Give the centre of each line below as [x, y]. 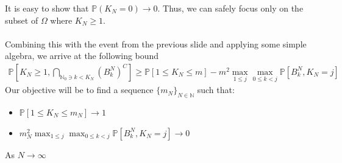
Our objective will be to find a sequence [79, 90]
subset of [22, 20]
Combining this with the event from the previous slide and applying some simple [156, 43]
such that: [216, 90]
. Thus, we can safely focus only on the [230, 8]
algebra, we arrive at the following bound [82, 56]
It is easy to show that [47, 8]
